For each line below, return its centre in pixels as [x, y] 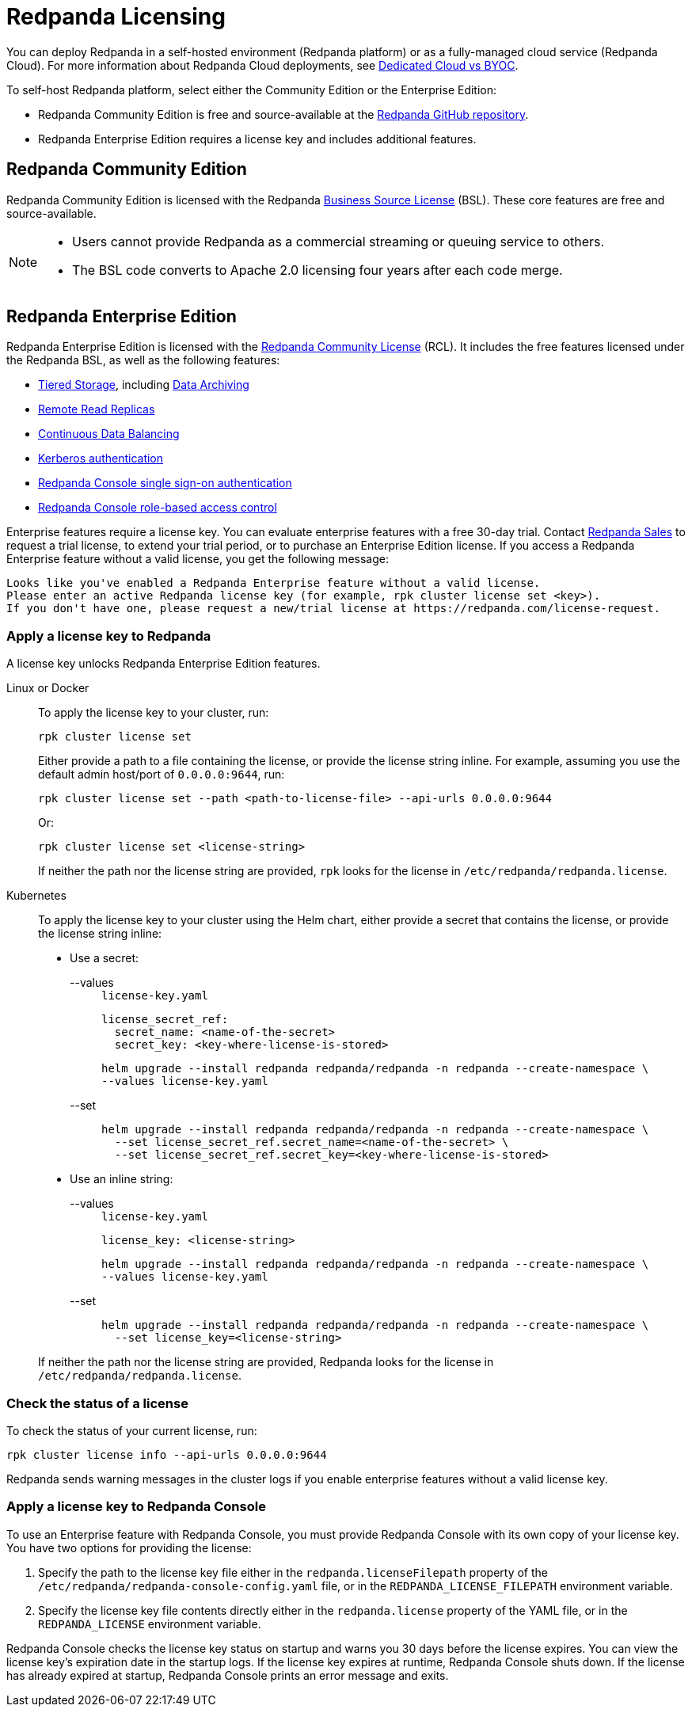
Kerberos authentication [101, 459]
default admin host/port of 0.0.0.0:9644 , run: [162, 775]
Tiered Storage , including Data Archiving [144, 385]
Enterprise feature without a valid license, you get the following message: [198, 559]
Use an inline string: [122, 1179]
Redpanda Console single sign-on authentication [165, 483]
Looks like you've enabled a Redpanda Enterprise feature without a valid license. [274, 583]
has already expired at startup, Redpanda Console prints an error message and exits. [228, 1675]
